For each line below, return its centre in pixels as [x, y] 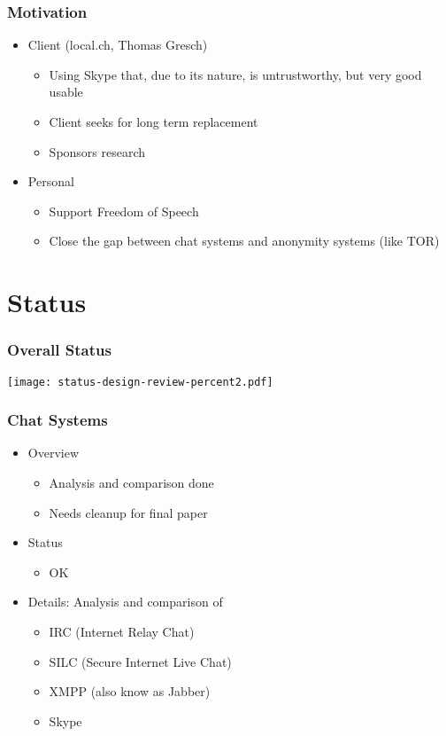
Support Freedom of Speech [124, 211]
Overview [54, 453]
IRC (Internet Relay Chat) [122, 631]
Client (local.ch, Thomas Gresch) [118, 45]
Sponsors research [97, 151]
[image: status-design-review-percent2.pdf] [140, 382]
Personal [51, 181]
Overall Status [59, 350]
